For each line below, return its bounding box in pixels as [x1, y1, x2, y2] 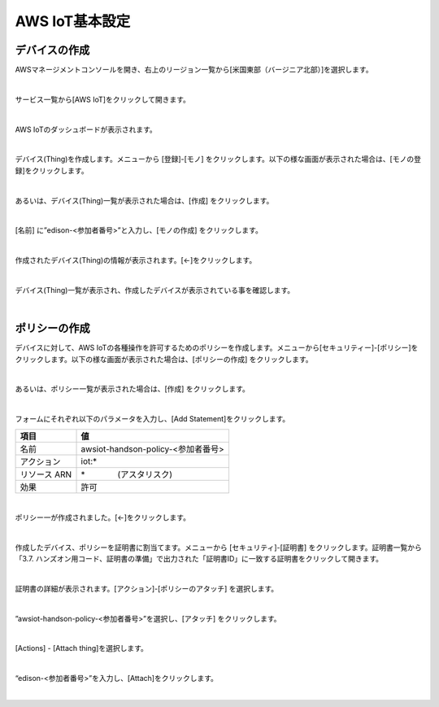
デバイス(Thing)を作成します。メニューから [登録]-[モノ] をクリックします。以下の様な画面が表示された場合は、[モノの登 [15, 155, 422, 164]
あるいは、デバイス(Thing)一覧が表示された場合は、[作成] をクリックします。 [15, 195, 274, 205]
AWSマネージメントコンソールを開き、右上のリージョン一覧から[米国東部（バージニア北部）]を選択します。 [15, 65, 373, 75]
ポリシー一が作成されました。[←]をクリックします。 [15, 513, 191, 522]
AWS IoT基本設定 [15, 12, 131, 30]
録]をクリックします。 [15, 165, 89, 175]
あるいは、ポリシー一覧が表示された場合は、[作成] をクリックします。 [15, 384, 250, 394]
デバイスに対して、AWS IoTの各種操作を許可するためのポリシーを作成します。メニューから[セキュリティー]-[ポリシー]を [15, 343, 419, 353]
